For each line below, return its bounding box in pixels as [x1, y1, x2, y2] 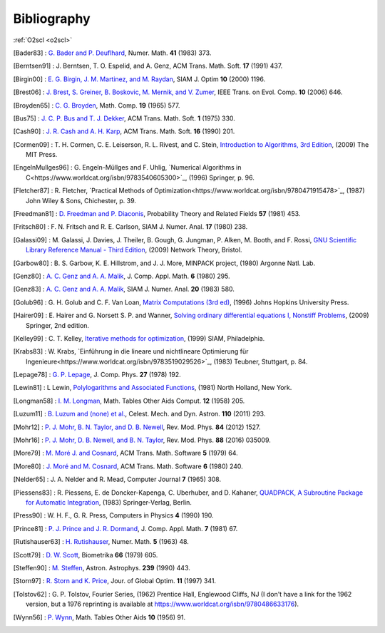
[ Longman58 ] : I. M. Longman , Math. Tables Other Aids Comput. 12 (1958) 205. [13, 396, 245, 405]
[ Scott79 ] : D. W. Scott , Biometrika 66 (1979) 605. [13, 550, 158, 559]
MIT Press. [26, 150, 58, 159]
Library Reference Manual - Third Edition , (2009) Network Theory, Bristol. [26, 246, 242, 254]
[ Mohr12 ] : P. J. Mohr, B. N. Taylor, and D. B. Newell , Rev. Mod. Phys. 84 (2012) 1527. [13, 423, 261, 431]
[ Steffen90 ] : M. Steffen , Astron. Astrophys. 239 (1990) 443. [13, 563, 190, 572]
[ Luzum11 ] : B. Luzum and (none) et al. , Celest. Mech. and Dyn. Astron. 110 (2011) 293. [13, 410, 266, 418]
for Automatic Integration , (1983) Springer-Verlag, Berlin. [26, 498, 192, 506]
